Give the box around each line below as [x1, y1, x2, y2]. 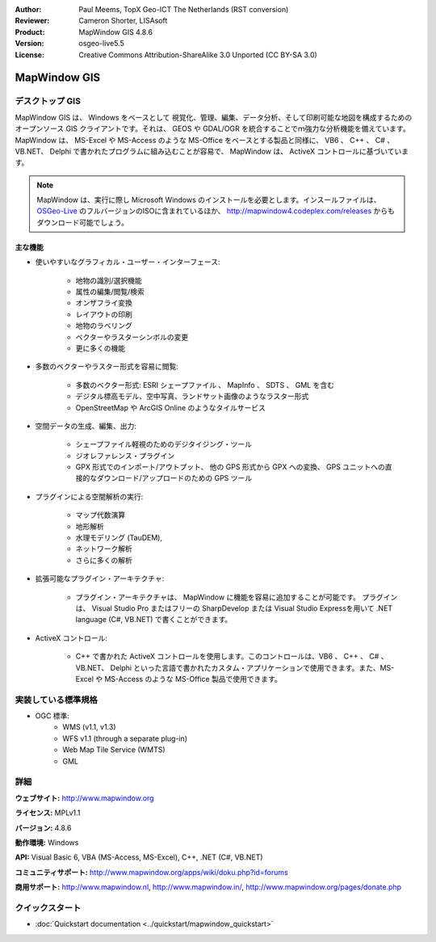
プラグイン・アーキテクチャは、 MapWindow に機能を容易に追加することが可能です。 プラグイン [75, 592, 398, 602]
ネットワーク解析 [75, 544, 132, 553]
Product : [15, 27, 45, 36]
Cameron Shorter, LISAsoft [78, 16, 168, 26]
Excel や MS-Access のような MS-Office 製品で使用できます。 [75, 674, 282, 683]
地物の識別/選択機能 [75, 275, 143, 285]
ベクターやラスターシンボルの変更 [75, 332, 189, 342]
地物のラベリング [75, 321, 132, 330]
